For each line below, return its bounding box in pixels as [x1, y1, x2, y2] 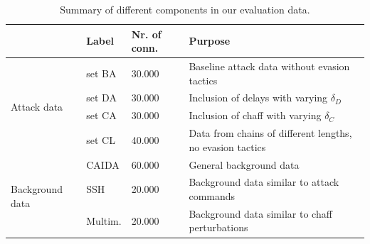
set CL [86, 132, 115, 147]
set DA [86, 90, 117, 105]
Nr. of [131, 26, 162, 41]
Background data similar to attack [189, 174, 339, 189]
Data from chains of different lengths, [189, 126, 352, 140]
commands [189, 189, 236, 204]
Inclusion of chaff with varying [189, 108, 322, 123]
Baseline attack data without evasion [189, 59, 350, 74]
